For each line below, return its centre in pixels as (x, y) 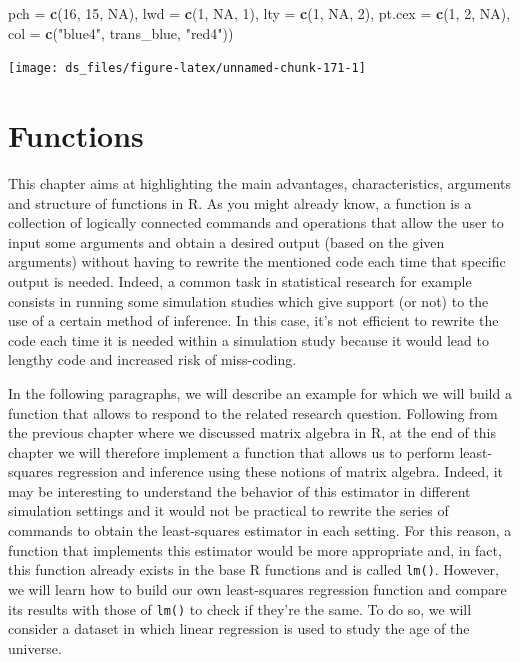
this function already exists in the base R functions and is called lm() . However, (253, 569)
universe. (35, 647)
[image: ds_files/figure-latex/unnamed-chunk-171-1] (187, 68)
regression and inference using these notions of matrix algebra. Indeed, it (280, 471)
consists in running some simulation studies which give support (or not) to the (248, 300)
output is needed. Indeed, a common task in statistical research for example (240, 280)
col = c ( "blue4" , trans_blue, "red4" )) (121, 32)
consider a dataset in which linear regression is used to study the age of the (239, 628)
